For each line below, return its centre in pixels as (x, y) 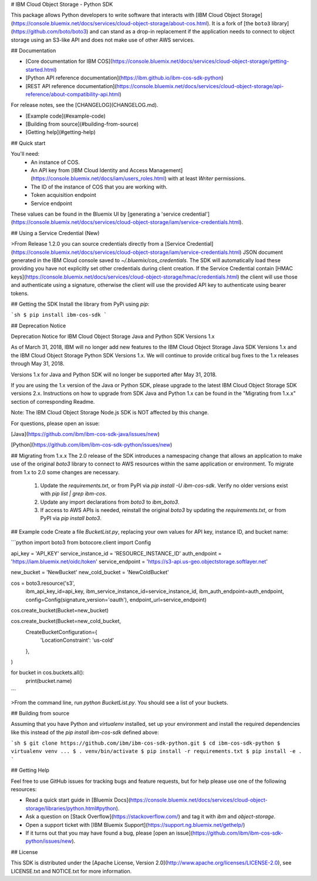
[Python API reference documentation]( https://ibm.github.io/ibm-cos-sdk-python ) (124, 78)
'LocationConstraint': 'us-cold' (77, 640)
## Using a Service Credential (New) (55, 233)
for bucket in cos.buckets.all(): (48, 672)
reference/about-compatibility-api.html (72, 94)
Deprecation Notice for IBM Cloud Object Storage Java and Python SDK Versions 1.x (113, 336)
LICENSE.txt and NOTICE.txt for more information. (71, 871)
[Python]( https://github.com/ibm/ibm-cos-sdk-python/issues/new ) (92, 445)
